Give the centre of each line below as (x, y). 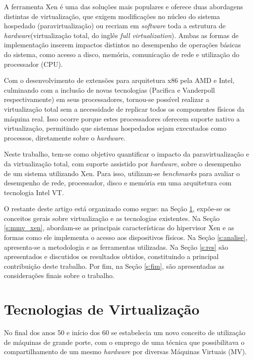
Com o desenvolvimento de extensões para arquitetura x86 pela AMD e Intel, (119, 80)
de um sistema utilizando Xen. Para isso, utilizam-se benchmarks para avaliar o (122, 173)
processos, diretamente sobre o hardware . (65, 137)
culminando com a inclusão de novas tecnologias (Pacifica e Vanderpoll (109, 90)
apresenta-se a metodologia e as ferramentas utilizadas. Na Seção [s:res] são (116, 247)
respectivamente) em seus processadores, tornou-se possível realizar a (107, 99)
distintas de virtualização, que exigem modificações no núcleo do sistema (112, 16)
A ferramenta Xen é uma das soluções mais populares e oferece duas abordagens (124, 6)
